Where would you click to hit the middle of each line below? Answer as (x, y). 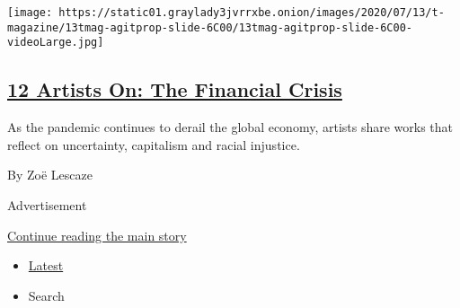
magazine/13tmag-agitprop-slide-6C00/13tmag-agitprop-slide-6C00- (210, 27)
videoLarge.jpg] (56, 43)
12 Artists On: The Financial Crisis (175, 89)
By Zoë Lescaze (50, 175)
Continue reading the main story (97, 235)
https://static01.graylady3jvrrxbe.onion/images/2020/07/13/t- (252, 13)
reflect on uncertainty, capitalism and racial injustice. (154, 144)
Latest (46, 265)
